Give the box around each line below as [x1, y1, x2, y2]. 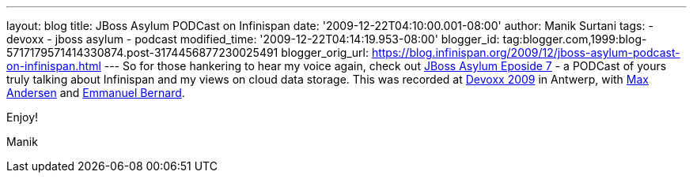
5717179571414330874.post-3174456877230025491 [6, 46, 278, 59]
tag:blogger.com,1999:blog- [502, 32, 647, 46]
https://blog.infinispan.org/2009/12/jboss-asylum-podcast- [371, 46, 680, 59]
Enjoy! [6, 110, 39, 124]
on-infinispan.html [6, 59, 101, 73]
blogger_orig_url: [281, 46, 369, 59]
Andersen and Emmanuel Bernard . [6, 86, 185, 99]
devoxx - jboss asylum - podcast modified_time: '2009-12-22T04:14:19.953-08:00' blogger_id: [6, 32, 500, 46]
